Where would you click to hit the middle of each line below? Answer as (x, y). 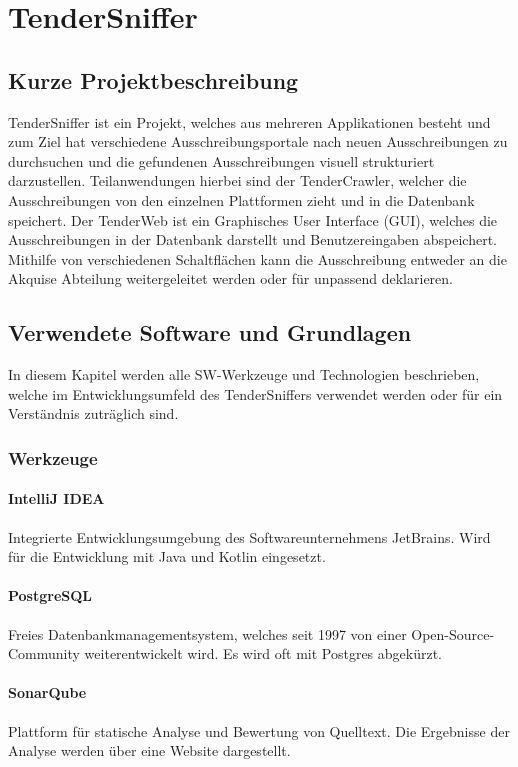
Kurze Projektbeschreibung (153, 79)
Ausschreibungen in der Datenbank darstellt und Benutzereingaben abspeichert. (252, 239)
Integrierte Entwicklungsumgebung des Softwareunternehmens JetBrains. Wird (249, 536)
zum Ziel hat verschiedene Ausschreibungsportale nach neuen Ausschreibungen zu (258, 141)
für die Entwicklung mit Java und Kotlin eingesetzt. (167, 556)
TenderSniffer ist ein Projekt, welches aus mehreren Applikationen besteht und (249, 121)
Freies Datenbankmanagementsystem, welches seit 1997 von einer (207, 633)
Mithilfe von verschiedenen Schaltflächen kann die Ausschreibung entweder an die (257, 258)
